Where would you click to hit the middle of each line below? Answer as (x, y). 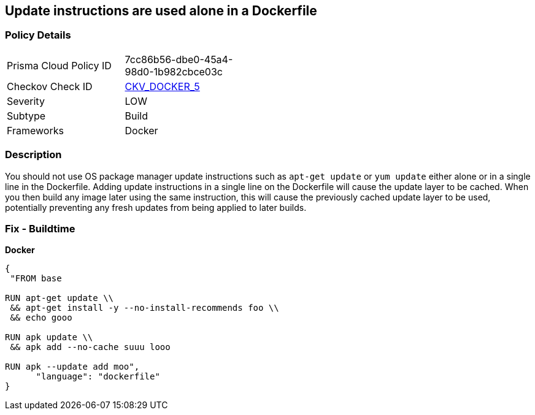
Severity (26, 101)
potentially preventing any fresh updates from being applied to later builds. (156, 207)
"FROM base (36, 279)
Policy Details (38, 35)
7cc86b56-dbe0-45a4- (179, 59)
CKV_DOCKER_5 (162, 86)
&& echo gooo (41, 318)
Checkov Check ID (50, 86)
